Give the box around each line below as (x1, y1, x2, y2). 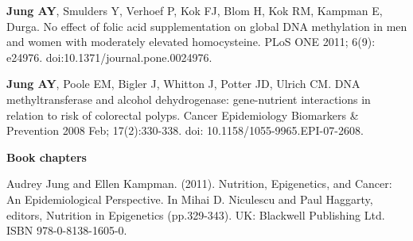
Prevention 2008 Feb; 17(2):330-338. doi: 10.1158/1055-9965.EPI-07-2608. (6, 122, 364, 139)
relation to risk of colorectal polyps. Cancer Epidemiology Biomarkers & (6, 106, 359, 123)
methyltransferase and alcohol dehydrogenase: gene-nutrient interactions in (6, 90, 371, 107)
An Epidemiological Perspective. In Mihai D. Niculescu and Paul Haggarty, (6, 190, 373, 207)
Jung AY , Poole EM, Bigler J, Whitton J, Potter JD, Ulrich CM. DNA (6, 75, 360, 92)
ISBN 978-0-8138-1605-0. (6, 222, 127, 239)
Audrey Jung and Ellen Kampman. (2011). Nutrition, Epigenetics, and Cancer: (6, 175, 392, 192)
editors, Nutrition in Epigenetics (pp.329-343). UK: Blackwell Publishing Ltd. (6, 206, 385, 223)
